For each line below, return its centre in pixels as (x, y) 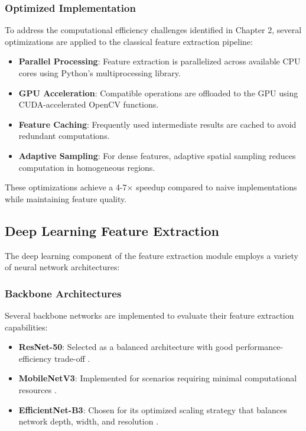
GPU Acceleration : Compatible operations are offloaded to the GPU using (158, 93)
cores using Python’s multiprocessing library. (100, 73)
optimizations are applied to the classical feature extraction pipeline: (129, 41)
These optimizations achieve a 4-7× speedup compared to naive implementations (151, 187)
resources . (38, 389)
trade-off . (72, 358)
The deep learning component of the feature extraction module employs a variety (152, 255)
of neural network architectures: (62, 267)
